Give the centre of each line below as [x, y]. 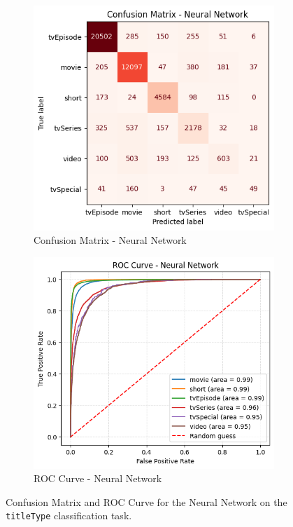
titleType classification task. [69, 515]
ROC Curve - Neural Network [98, 478]
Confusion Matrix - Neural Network [110, 240]
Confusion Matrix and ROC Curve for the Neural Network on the [146, 501]
